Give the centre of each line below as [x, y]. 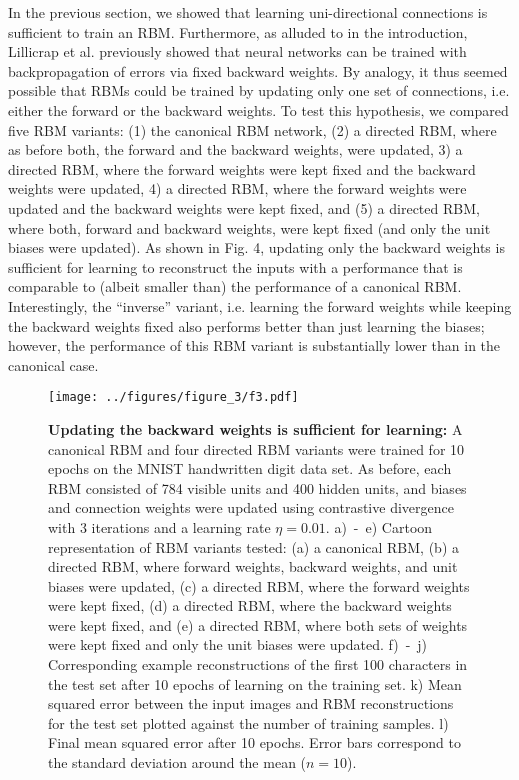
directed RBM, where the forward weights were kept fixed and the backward [242, 168]
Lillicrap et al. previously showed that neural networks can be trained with [237, 51]
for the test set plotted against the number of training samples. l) [248, 722]
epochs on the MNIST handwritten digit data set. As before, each [250, 468]
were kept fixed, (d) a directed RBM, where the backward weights [250, 605]
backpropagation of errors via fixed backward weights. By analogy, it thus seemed [258, 70]
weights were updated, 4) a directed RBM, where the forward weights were [237, 188]
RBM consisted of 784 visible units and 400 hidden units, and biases [257, 487]
